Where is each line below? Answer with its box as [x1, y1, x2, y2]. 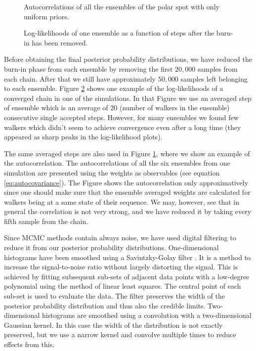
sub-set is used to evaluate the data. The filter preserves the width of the [4, 291, 225, 301]
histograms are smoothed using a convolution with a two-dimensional [42, 310, 252, 320]
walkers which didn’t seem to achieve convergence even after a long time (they [4, 122, 241, 132]
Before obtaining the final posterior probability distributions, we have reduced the [4, 54, 252, 64]
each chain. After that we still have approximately [4, 73, 156, 84]
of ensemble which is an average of [4, 102, 108, 113]
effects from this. [4, 339, 55, 349]
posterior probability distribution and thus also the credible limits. [4, 300, 206, 310]
